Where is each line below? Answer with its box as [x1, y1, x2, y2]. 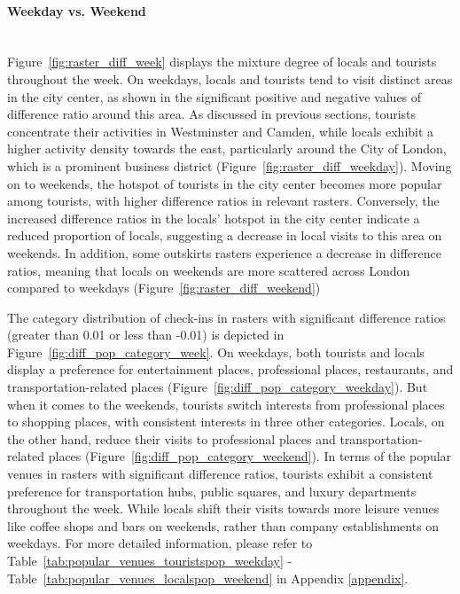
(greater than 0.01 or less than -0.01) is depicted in [7, 325, 285, 344]
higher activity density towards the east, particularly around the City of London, [7, 139, 447, 158]
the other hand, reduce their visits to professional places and [7, 429, 336, 448]
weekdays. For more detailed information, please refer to [7, 534, 313, 552]
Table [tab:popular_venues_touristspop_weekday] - [7, 551, 292, 570]
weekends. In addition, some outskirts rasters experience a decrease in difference [7, 243, 441, 262]
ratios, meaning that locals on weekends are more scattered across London [7, 261, 410, 279]
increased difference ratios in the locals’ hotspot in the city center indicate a [7, 208, 420, 227]
